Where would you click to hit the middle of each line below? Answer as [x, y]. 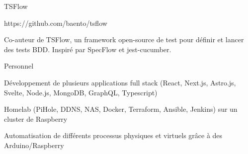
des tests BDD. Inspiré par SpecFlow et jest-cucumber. [88, 49]
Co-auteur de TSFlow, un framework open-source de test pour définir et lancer [124, 39]
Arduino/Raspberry [34, 145]
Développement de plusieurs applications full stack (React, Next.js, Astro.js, [120, 82]
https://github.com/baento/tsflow [56, 23]
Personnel [19, 66]
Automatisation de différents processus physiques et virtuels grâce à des [113, 135]
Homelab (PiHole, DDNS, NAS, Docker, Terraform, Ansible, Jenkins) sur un [121, 109]
